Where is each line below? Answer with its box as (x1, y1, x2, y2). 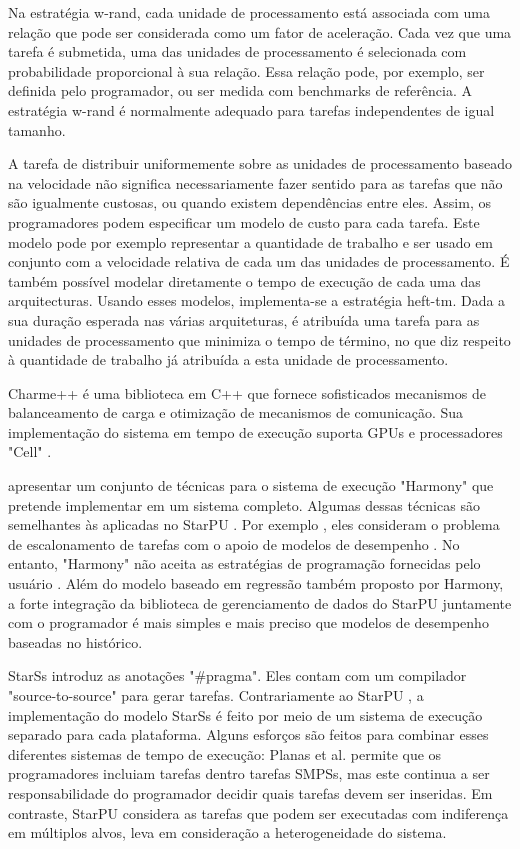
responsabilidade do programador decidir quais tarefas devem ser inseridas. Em (8, 782, 493, 803)
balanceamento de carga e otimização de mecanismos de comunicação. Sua (8, 402, 464, 423)
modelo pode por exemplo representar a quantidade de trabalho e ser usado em (8, 231, 494, 252)
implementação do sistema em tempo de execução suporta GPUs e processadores (8, 421, 503, 442)
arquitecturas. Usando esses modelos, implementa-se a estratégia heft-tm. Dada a (8, 290, 506, 311)
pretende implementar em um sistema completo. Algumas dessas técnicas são (8, 494, 480, 515)
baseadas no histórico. (8, 631, 143, 652)
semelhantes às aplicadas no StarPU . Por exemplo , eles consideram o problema (8, 514, 500, 535)
